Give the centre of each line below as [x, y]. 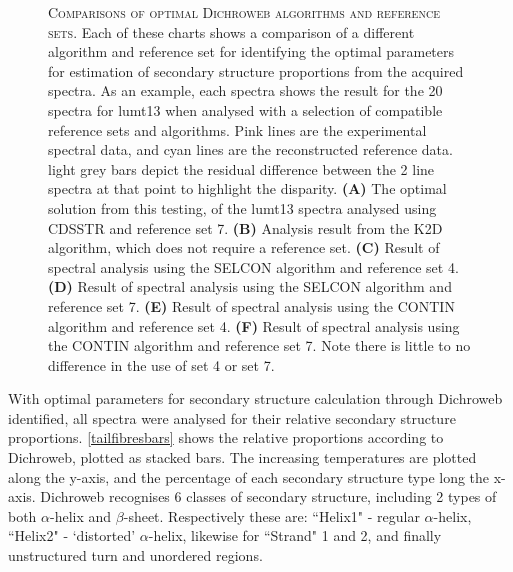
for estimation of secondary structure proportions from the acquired [256, 70]
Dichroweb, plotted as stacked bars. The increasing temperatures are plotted [242, 457]
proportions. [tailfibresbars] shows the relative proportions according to [226, 437]
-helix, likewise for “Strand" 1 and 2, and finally [295, 535]
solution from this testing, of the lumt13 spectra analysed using [242, 207]
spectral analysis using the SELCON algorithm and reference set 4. [253, 266]
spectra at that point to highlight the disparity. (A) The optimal [247, 188]
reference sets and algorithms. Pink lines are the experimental [237, 129]
